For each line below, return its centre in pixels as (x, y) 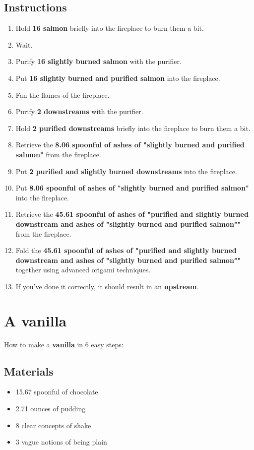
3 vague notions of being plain (61, 442)
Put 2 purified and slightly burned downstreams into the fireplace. (126, 171)
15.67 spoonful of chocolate (57, 392)
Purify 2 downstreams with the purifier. (79, 111)
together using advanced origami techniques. (83, 270)
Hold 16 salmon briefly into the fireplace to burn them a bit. (110, 28)
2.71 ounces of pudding (51, 408)
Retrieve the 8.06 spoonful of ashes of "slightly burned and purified (130, 145)
